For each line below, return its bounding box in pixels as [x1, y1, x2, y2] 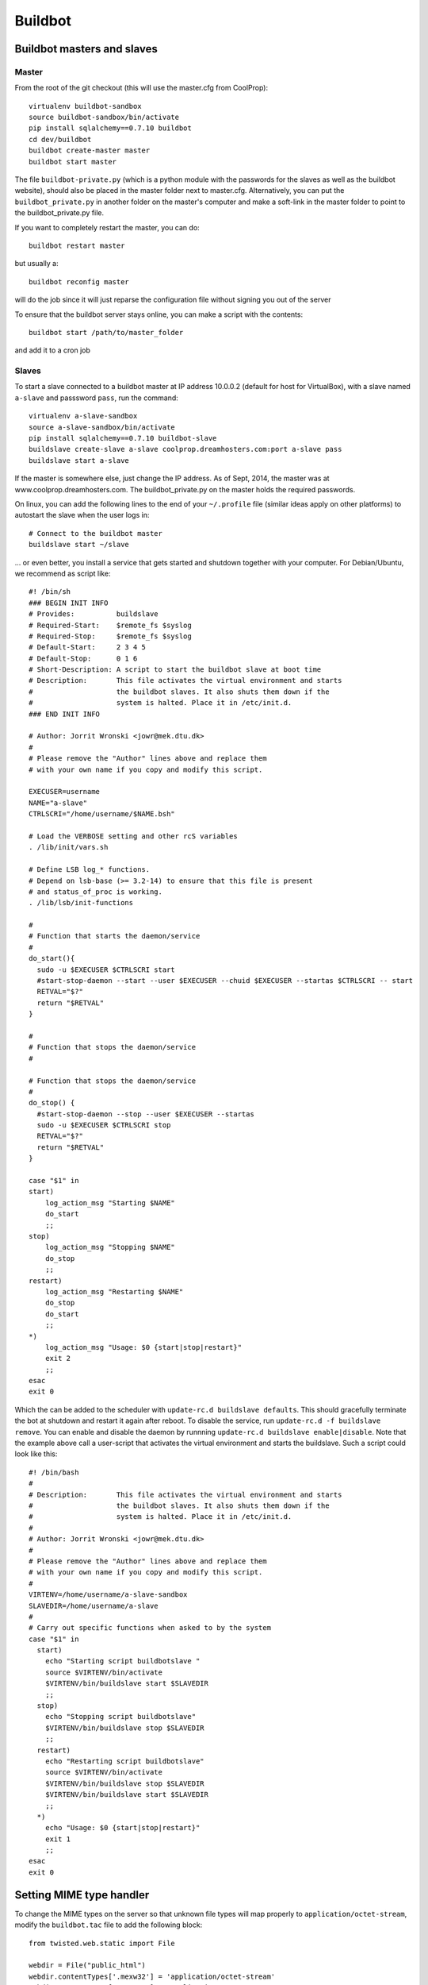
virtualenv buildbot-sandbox [29, 102, 142, 110]
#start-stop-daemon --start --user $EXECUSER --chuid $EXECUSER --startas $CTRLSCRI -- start [36, 977, 414, 985]
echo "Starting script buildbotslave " [44, 1656, 201, 1666]
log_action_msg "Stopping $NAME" [44, 1243, 176, 1252]
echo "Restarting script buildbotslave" [44, 1756, 205, 1766]
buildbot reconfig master [29, 277, 130, 286]
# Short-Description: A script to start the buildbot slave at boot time [29, 665, 322, 674]
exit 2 [44, 1354, 71, 1363]
